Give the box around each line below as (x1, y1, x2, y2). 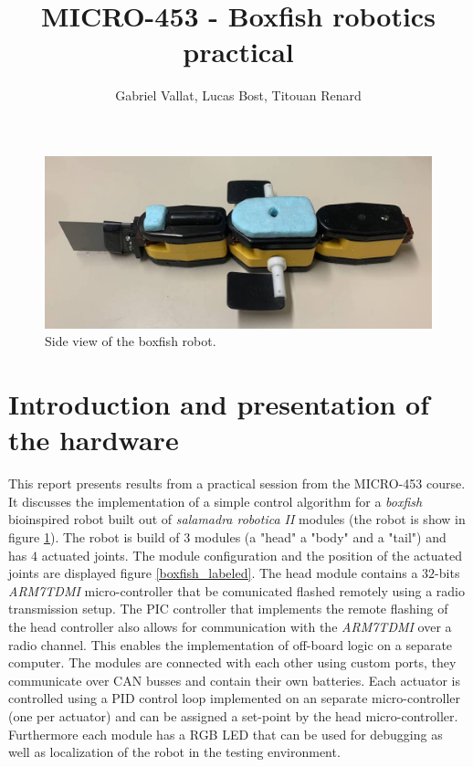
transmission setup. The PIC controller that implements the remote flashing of (8, 599, 448, 618)
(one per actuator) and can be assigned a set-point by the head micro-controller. (8, 706, 458, 725)
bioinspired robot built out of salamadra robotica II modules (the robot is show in (8, 510, 466, 529)
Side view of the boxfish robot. (45, 331, 216, 351)
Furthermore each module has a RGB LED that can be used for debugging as (8, 724, 443, 743)
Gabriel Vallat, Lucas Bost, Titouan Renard (115, 86, 362, 105)
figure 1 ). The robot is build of (8, 528, 180, 546)
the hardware (8, 421, 179, 458)
